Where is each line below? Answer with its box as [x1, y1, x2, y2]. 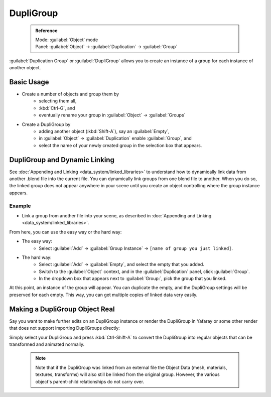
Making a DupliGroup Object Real [9, 305, 115, 313]
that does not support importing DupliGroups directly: [9, 325, 120, 331]
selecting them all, [39, 98, 77, 104]
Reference [35, 28, 58, 34]
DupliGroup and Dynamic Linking [9, 156, 115, 164]
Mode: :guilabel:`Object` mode [35, 37, 98, 43]
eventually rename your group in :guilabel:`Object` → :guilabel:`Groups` [39, 112, 186, 118]
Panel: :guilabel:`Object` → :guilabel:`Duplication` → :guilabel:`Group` [35, 44, 178, 50]
